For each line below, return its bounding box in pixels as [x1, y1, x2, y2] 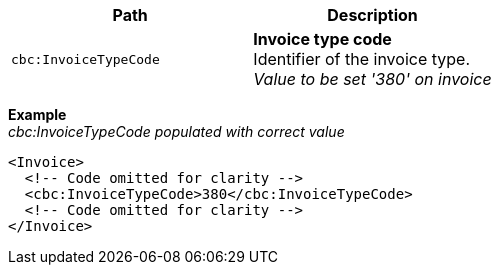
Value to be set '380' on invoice [253, 69, 492, 89]
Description [327, 5, 418, 25]
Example [8, 106, 67, 123]
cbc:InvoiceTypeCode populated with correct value [8, 123, 345, 140]
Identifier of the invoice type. [253, 49, 470, 69]
